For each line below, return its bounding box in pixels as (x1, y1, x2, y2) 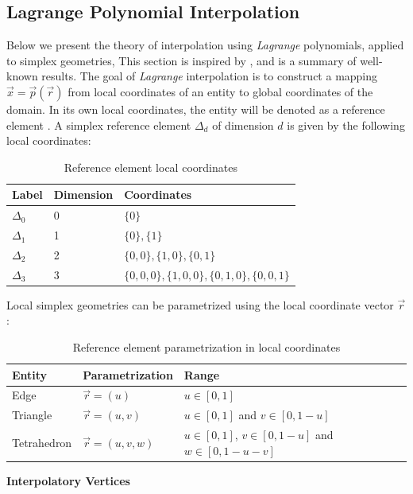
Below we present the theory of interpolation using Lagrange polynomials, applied (6, 37, 404, 53)
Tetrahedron (12, 434, 72, 450)
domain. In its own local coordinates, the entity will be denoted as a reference (6, 100, 385, 117)
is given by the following (287, 116, 405, 133)
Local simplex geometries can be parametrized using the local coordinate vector (6, 296, 394, 313)
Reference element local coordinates (64, 158, 237, 175)
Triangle (12, 406, 52, 423)
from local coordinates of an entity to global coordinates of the (68, 83, 373, 99)
